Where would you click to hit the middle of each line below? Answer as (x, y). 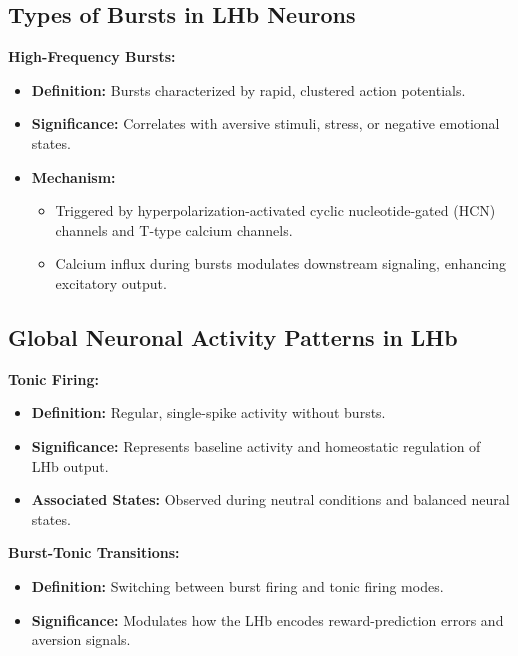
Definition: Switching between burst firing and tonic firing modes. (237, 585)
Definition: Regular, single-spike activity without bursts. (208, 412)
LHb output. (70, 465)
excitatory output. (111, 282)
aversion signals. (81, 639)
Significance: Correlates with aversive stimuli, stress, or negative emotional (265, 123)
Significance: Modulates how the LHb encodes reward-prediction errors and (267, 619)
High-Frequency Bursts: (92, 56)
